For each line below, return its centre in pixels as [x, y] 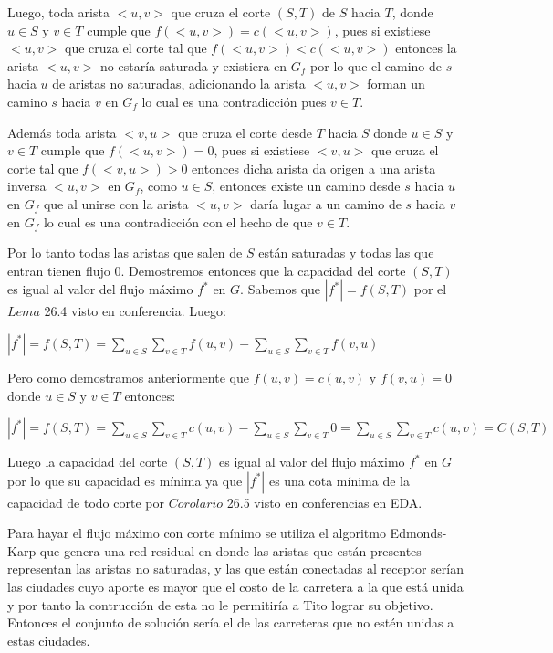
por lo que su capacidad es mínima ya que [125, 480]
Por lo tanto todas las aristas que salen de [125, 253]
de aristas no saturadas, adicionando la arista [179, 84]
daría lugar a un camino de [326, 203]
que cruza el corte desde [245, 132]
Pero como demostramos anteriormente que [128, 377]
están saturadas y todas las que [346, 253]
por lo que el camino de [376, 65]
